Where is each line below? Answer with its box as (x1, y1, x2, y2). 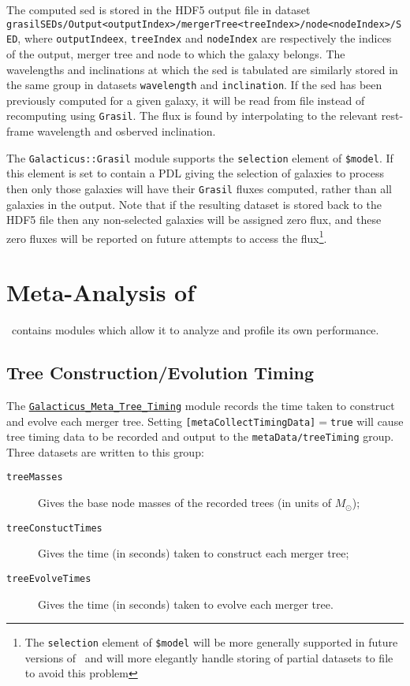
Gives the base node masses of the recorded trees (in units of (38, 494, 332, 511)
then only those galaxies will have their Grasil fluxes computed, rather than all (6, 180, 392, 196)
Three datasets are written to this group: (6, 443, 204, 460)
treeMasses (6, 472, 63, 483)
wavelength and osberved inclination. (37, 123, 216, 139)
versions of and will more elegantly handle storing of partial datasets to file (24, 649, 393, 665)
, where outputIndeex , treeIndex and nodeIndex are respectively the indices (17, 30, 392, 47)
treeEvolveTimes (6, 572, 91, 584)
